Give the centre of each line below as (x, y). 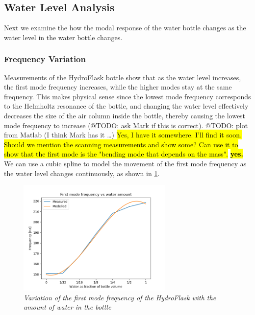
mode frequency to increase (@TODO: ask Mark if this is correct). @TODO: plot (126, 125)
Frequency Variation (45, 59)
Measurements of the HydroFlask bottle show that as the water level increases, (123, 77)
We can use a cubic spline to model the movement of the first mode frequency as (125, 163)
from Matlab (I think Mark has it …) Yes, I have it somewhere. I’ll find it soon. (123, 135)
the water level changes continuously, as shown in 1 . (82, 173)
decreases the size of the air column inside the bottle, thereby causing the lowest (125, 115)
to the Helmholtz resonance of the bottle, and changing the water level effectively (126, 106)
